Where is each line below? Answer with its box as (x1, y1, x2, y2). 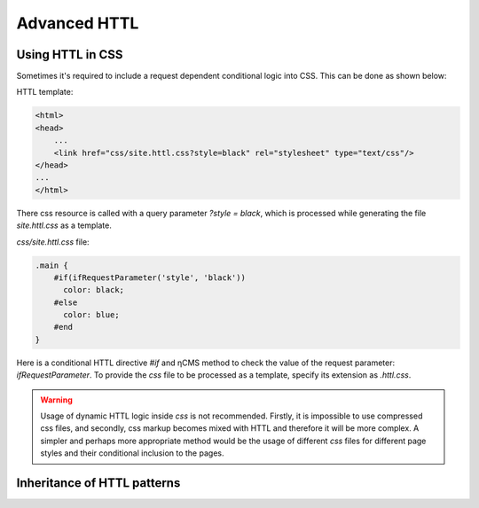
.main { (35, 260, 68, 270)
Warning (40, 395, 73, 405)
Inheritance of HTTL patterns (16, 475, 181, 491)
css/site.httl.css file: (16, 236, 90, 247)
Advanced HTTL (16, 13, 139, 33)
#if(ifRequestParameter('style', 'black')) (53, 272, 246, 283)
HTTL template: (16, 87, 74, 98)
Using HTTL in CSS (16, 47, 123, 62)
